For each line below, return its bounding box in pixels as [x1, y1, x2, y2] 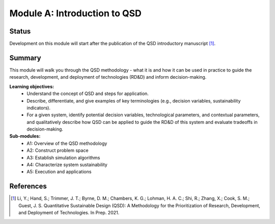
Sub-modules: [9, 133, 41, 139]
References [9, 182, 47, 190]
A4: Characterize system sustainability [26, 162, 108, 168]
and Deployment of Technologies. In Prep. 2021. [18, 210, 120, 216]
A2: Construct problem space [26, 147, 89, 153]
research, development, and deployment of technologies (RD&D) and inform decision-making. [9, 74, 207, 80]
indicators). [26, 105, 51, 111]
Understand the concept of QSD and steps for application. [26, 90, 149, 97]
